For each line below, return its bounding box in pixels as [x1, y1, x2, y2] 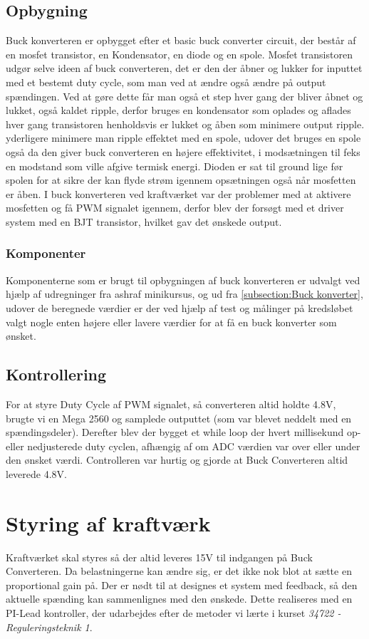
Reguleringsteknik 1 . [6, 619, 93, 634]
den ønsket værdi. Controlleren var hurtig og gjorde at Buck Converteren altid [6, 452, 348, 467]
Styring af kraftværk [6, 508, 211, 537]
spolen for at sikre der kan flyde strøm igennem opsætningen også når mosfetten [6, 172, 356, 187]
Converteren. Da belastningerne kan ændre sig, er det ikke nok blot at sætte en [6, 563, 352, 578]
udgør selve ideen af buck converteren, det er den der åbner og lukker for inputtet [6, 61, 363, 76]
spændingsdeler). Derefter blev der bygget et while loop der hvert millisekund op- [6, 425, 361, 440]
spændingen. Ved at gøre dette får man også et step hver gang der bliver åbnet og [6, 88, 363, 103]
